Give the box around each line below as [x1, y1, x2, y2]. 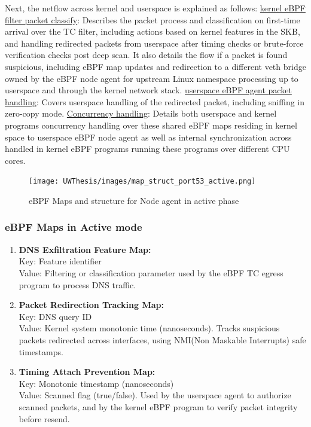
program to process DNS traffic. [19, 278, 136, 291]
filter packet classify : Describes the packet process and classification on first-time [5, 13, 300, 26]
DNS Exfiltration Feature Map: [19, 243, 151, 255]
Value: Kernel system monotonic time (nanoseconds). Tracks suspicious [19, 322, 280, 334]
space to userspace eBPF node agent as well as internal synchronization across [5, 130, 292, 143]
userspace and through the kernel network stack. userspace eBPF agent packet [5, 84, 292, 96]
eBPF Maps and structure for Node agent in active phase [29, 194, 239, 206]
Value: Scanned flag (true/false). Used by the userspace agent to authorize [19, 389, 291, 401]
